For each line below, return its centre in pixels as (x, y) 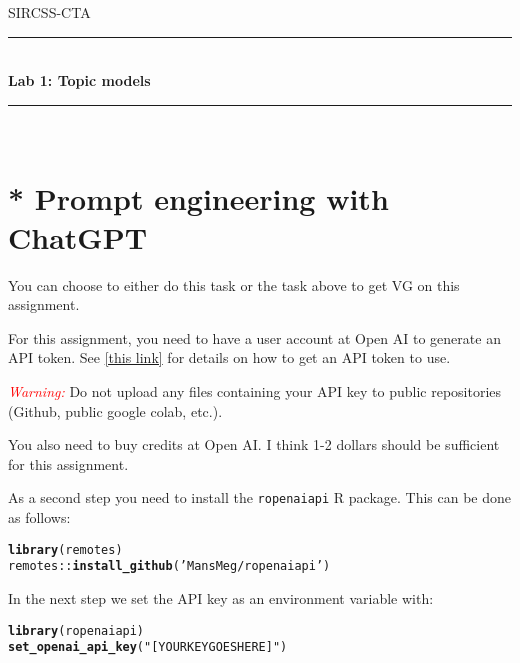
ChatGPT (78, 236)
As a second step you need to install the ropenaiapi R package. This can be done (260, 497)
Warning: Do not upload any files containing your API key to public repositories (255, 391)
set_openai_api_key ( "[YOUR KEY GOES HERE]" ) (148, 647)
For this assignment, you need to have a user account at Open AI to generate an (254, 337)
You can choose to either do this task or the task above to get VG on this (234, 284)
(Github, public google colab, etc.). (115, 410)
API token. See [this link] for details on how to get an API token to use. (229, 357)
